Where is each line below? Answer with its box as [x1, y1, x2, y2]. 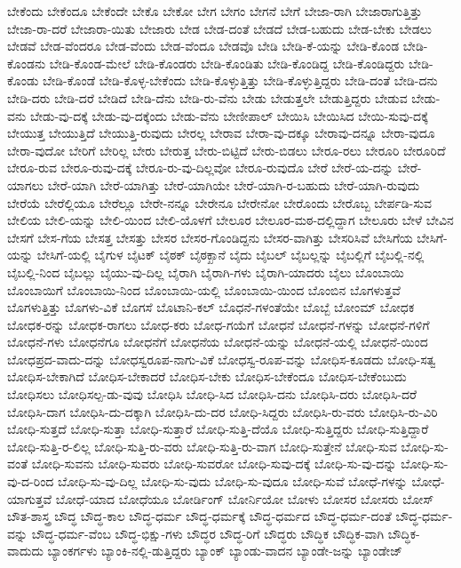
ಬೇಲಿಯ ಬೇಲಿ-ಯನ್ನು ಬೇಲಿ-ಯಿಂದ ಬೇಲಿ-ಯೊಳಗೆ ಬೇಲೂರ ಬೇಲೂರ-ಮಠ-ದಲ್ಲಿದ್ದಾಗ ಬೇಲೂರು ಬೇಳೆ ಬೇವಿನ [7, 211, 454, 229]
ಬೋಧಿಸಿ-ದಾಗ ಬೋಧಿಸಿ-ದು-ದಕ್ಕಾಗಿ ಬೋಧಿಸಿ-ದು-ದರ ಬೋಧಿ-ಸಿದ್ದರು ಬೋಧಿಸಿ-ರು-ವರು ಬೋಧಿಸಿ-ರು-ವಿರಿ [7, 402, 438, 420]
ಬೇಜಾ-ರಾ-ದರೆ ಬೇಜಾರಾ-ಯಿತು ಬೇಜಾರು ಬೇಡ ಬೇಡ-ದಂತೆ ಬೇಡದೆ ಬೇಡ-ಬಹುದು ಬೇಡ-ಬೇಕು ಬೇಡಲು [7, 19, 433, 37]
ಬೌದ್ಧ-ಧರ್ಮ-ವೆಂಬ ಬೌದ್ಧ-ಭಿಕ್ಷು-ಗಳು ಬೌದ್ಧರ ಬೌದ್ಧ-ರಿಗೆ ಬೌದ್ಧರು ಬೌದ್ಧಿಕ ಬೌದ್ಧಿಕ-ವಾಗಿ [31, 524, 385, 542]
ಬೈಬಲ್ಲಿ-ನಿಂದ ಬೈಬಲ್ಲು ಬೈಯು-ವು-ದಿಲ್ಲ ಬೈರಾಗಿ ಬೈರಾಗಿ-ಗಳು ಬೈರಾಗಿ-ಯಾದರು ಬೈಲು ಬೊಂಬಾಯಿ [7, 262, 404, 281]
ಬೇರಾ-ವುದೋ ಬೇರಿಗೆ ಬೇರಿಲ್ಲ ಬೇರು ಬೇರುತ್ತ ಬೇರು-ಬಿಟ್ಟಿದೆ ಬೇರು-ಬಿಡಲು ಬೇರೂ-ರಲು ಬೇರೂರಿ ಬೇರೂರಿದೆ [7, 140, 446, 159]
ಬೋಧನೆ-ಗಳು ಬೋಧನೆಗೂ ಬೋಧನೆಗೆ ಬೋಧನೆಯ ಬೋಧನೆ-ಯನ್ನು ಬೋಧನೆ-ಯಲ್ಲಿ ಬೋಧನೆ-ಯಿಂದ [7, 332, 428, 351]
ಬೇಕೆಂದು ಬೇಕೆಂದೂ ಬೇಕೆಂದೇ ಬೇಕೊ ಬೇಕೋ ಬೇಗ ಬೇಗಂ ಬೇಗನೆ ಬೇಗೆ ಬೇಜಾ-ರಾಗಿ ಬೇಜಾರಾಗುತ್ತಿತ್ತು [7, 2, 423, 20]
